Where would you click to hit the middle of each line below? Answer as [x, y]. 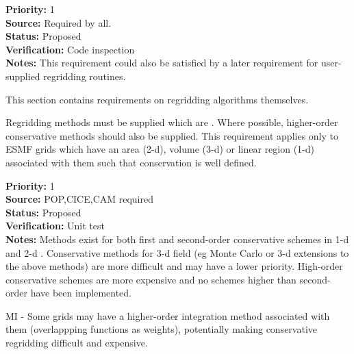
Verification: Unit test [55, 226]
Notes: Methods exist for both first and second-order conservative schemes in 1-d [177, 239]
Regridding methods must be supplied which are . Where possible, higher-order [172, 122]
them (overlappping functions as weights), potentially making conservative [162, 329]
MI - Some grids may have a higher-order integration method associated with [168, 315]
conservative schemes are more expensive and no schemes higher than [151, 279]
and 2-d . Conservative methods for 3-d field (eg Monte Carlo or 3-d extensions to [177, 252]
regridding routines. [85, 76]
